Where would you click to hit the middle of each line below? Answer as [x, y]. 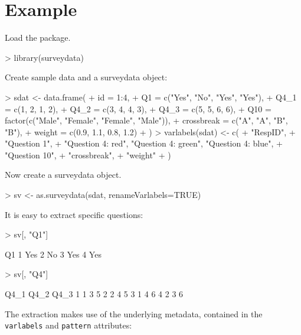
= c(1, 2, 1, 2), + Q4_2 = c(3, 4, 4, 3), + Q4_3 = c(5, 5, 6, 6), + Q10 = [138, 108]
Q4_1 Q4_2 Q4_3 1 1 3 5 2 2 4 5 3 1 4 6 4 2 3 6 [94, 294]
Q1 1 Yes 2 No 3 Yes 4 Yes [53, 254]
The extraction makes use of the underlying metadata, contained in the [134, 313]
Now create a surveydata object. [63, 175]
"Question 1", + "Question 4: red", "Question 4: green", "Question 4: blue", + [144, 143]
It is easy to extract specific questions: [74, 214]
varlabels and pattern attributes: [68, 325]
